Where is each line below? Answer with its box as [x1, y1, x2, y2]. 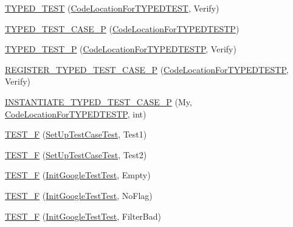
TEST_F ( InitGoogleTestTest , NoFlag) [5, 189, 153, 201]
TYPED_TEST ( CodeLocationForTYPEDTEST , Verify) [5, 2, 219, 14]
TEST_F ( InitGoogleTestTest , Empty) [5, 169, 151, 181]
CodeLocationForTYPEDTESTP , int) [5, 107, 146, 120]
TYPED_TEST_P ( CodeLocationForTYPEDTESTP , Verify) [5, 43, 236, 55]
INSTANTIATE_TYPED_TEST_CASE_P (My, [5, 95, 192, 108]
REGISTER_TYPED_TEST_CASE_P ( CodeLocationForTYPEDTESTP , [5, 63, 289, 75]
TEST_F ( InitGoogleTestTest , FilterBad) [5, 209, 161, 222]
